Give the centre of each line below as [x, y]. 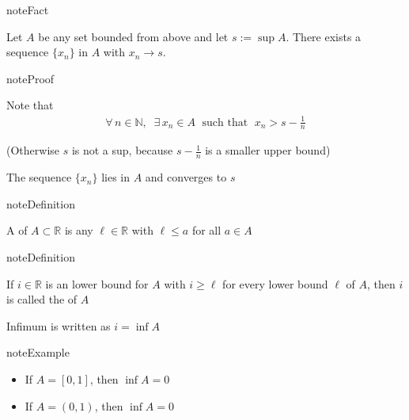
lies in [116, 177]
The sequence [39, 177]
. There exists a [324, 36]
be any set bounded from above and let [133, 36]
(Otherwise [33, 150]
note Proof [30, 78]
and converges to [186, 177]
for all [206, 230]
